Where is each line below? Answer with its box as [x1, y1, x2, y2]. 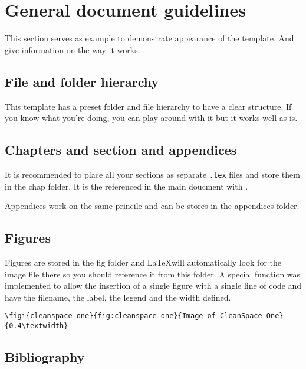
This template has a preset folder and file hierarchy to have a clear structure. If [5, 100, 292, 112]
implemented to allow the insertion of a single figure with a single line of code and [5, 279, 302, 292]
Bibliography [5, 348, 85, 366]
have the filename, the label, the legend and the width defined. [5, 290, 231, 303]
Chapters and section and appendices [5, 141, 237, 159]
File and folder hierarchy [5, 72, 159, 90]
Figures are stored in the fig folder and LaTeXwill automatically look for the [5, 256, 281, 268]
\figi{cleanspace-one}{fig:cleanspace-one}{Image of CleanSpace [5, 312, 262, 321]
